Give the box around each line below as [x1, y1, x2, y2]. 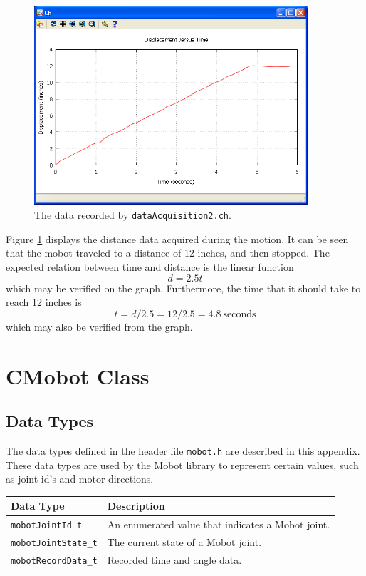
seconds [223, 309, 256, 319]
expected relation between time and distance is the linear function [6, 259, 294, 274]
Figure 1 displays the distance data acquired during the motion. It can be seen [6, 231, 349, 246]
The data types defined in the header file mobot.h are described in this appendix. [6, 443, 360, 458]
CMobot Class [6, 361, 150, 390]
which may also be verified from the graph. [6, 319, 193, 334]
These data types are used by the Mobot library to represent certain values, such [6, 457, 359, 472]
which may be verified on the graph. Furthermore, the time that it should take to [6, 280, 361, 295]
